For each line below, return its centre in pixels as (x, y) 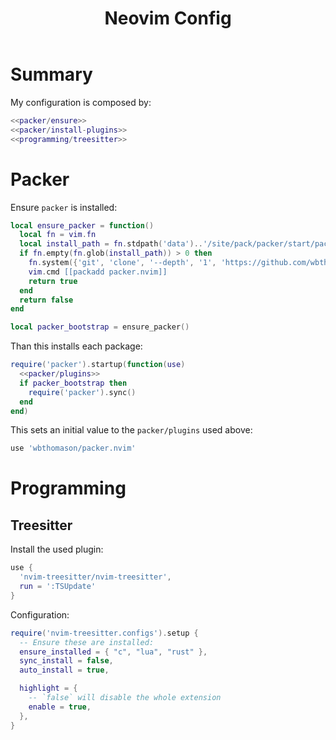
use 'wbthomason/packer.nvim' (73, 448)
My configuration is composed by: (81, 102)
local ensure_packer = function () (82, 225)
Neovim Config (168, 18)
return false (46, 300)
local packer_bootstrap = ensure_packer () (100, 327)
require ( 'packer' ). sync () (82, 392)
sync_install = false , (66, 661)
